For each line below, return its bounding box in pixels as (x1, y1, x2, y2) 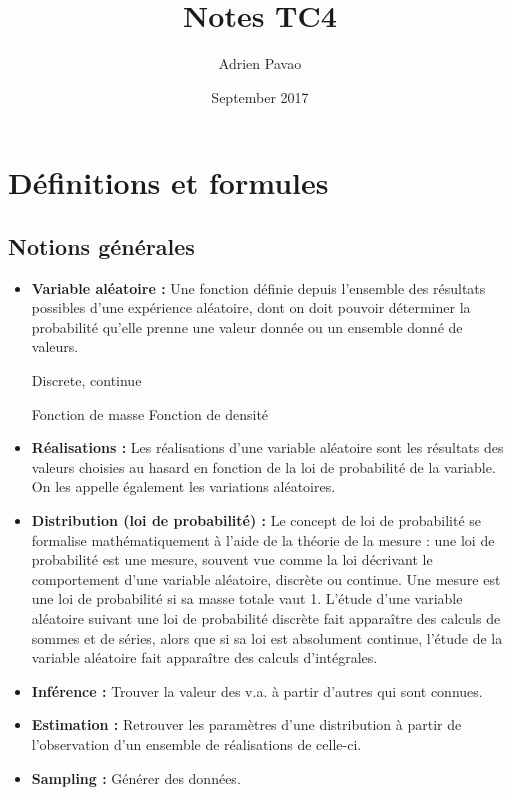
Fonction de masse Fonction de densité (31, 403, 269, 424)
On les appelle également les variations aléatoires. (31, 476, 336, 497)
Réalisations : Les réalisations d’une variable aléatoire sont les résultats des (31, 437, 504, 458)
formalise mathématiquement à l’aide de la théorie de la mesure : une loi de (31, 529, 495, 550)
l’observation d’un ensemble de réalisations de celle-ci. (31, 733, 362, 754)
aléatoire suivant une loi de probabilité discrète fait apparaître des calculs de (31, 608, 501, 629)
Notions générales (8, 230, 195, 261)
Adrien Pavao (218, 53, 302, 74)
